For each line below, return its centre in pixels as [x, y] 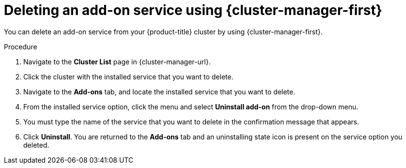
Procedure [21, 46]
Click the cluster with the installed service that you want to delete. [128, 76]
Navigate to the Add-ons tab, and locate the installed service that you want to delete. [159, 92]
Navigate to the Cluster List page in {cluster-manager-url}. [117, 61]
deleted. [36, 145]
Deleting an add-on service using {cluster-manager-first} [193, 10]
